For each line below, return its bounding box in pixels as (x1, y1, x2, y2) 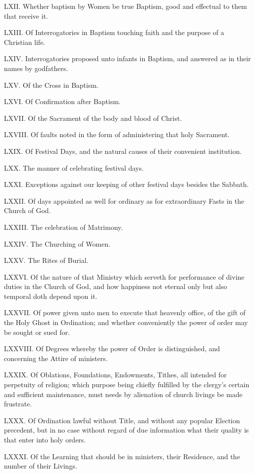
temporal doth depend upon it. (4, 291, 97, 301)
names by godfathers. (4, 63, 68, 73)
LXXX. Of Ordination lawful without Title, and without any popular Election (4, 415, 240, 425)
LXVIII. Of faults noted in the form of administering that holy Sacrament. (4, 129, 230, 140)
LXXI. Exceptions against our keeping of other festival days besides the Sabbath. (4, 179, 249, 189)
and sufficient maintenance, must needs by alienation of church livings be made (4, 389, 243, 399)
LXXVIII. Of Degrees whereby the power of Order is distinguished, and (4, 343, 220, 354)
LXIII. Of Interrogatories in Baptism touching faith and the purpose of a (4, 27, 224, 37)
